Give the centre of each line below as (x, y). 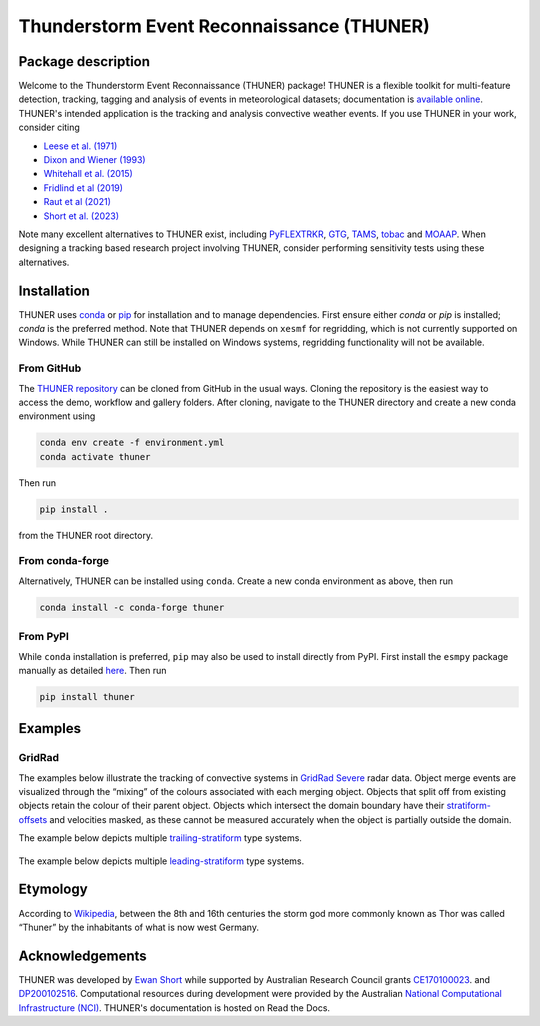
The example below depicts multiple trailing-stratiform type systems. (160, 838)
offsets (33, 819)
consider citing (49, 127)
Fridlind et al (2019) (83, 187)
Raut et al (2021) (77, 202)
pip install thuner (87, 696)
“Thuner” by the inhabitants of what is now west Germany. (139, 927)
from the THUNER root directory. (86, 535)
